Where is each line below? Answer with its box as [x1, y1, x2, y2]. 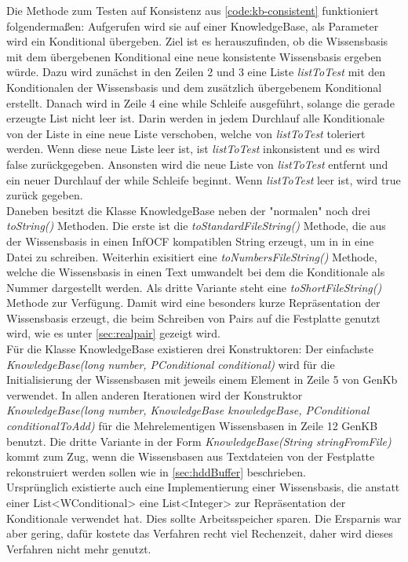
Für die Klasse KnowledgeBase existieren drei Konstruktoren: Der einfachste [6, 341, 374, 357]
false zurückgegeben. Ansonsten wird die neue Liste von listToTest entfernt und [6, 155, 388, 172]
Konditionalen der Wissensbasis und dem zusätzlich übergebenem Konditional [6, 78, 382, 95]
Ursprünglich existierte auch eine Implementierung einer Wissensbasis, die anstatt [6, 479, 400, 495]
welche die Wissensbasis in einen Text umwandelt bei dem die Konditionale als [6, 264, 385, 280]
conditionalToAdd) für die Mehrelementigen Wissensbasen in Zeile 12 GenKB [6, 418, 378, 434]
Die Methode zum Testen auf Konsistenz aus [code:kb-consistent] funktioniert [6, 2, 379, 18]
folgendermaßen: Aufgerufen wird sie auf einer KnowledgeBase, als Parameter [6, 17, 379, 34]
